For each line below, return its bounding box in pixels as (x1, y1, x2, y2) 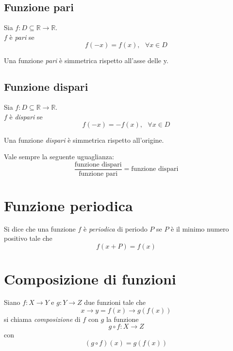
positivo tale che (4, 233, 52, 243)
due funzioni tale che (84, 297, 146, 307)
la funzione (106, 314, 139, 324)
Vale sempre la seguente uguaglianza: (4, 151, 114, 161)
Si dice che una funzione (4, 223, 76, 234)
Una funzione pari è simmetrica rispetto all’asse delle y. (4, 55, 168, 66)
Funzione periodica (4, 195, 133, 215)
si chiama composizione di (4, 314, 81, 324)
